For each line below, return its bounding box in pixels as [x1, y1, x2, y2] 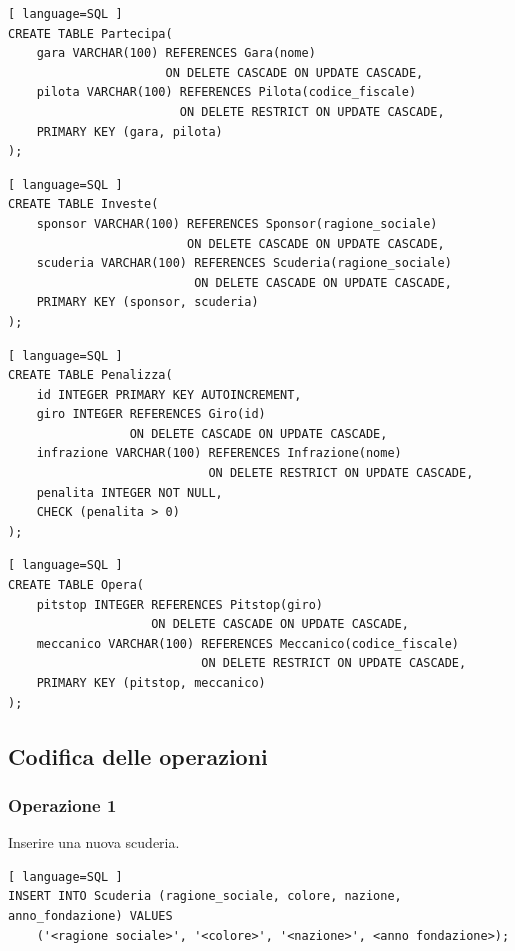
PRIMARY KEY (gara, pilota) [36, 124, 223, 139]
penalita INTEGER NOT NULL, [36, 485, 223, 500]
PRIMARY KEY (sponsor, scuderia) [36, 295, 259, 310]
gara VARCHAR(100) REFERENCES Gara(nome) [36, 46, 316, 61]
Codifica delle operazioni [8, 740, 268, 771]
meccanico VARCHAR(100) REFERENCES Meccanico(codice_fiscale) [36, 636, 460, 651]
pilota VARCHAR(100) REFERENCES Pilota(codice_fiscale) [36, 85, 417, 100]
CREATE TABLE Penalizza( [8, 368, 173, 383]
